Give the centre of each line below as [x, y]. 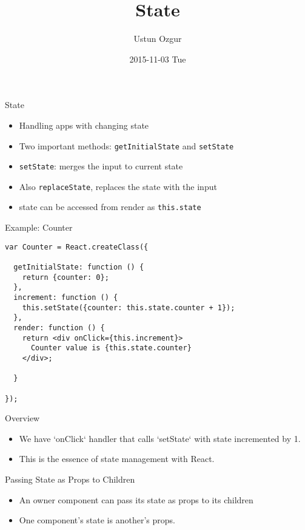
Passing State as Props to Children [70, 479]
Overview [22, 418]
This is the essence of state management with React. [117, 459]
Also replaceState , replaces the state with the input [118, 186]
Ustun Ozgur [158, 39]
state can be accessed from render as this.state [110, 207]
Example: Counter [39, 227]
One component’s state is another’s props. [97, 520]
